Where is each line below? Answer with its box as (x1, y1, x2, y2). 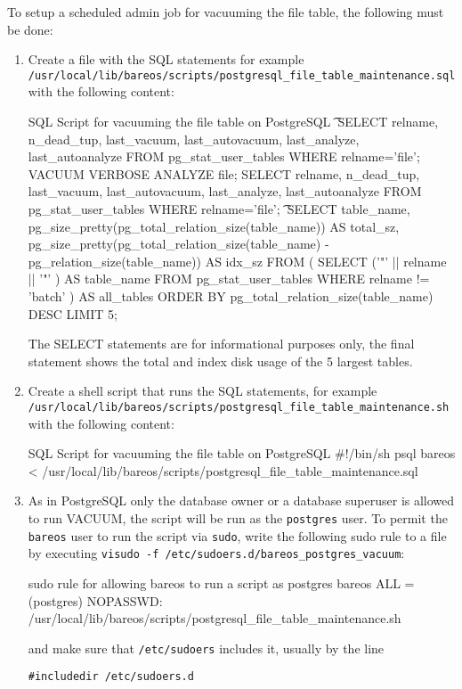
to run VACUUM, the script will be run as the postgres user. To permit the (28, 508, 448, 527)
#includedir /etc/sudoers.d (28, 670, 194, 684)
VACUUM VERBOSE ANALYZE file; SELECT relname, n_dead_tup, (28, 164, 420, 183)
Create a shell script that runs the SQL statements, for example (28, 381, 377, 400)
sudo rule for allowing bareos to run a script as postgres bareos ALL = (28, 573, 415, 592)
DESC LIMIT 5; (28, 304, 118, 323)
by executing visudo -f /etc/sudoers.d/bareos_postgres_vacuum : (28, 544, 405, 562)
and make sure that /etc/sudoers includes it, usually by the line (28, 638, 385, 657)
